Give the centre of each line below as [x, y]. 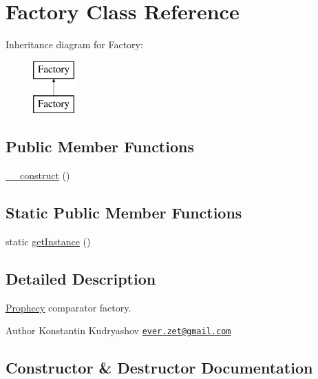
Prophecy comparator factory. [68, 307]
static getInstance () [48, 241]
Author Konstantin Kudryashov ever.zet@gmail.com [118, 330]
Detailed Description [81, 278]
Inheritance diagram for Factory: [74, 44]
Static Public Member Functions [124, 213]
